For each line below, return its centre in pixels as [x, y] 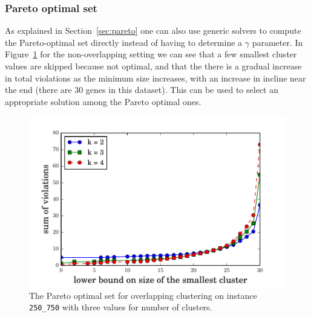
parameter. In [277, 42]
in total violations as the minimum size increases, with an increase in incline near [155, 78]
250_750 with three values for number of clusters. [121, 307]
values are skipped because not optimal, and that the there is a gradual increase [153, 66]
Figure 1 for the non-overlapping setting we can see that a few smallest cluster [151, 54]
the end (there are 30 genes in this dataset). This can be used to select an [142, 90]
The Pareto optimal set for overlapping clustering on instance [143, 295]
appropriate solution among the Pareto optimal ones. [103, 101]
